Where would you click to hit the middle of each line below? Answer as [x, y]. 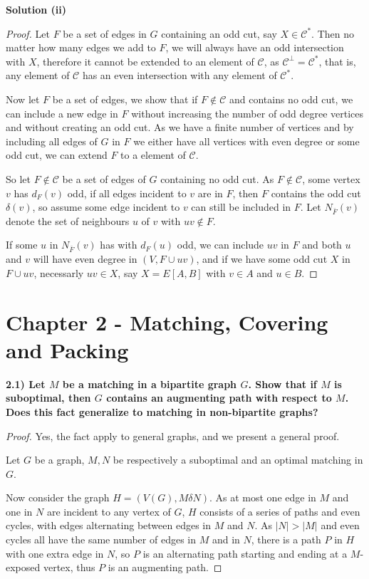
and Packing [67, 349]
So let [18, 178]
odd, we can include [220, 245]
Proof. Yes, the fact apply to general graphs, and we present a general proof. [173, 435]
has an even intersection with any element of [180, 75]
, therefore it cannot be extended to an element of [145, 61]
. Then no [333, 33]
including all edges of [52, 141]
